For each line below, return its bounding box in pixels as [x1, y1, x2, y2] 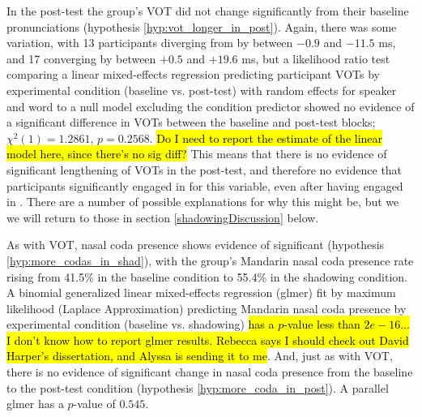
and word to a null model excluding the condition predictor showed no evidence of [6, 97, 415, 114]
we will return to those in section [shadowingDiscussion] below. [6, 208, 319, 226]
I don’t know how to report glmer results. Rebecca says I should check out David [6, 331, 409, 348]
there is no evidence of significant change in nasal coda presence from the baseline [6, 363, 413, 380]
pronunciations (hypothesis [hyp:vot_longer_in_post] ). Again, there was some [6, 18, 397, 35]
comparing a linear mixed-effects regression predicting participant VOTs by [6, 66, 380, 83]
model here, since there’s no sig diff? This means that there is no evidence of [6, 145, 387, 162]
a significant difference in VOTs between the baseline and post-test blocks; [6, 114, 376, 131]
